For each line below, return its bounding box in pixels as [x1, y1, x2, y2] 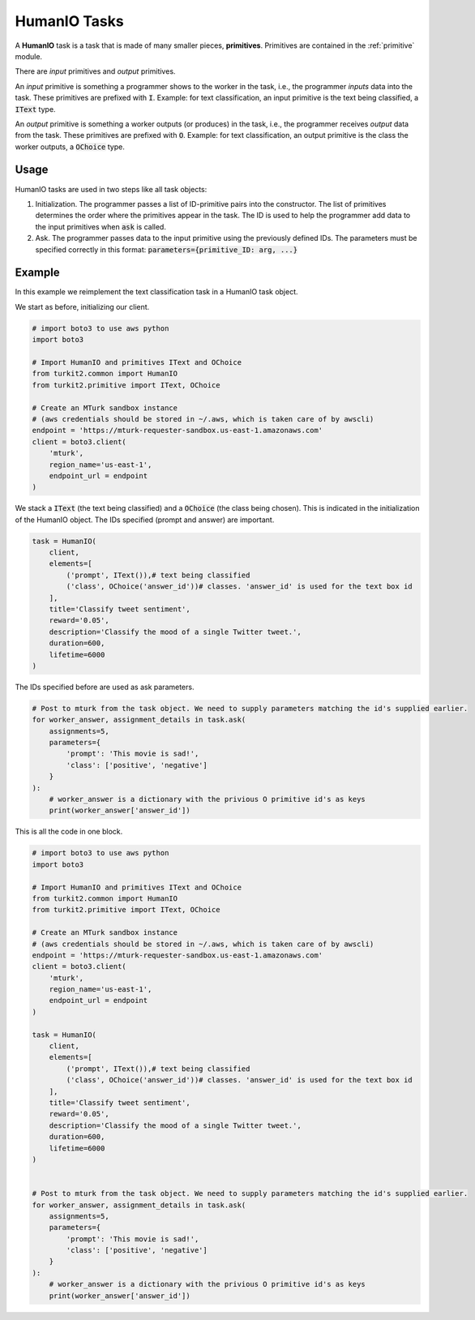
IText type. [15, 104, 56, 114]
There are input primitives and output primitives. [15, 66, 176, 76]
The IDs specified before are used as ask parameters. [15, 682, 195, 692]
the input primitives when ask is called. [35, 221, 166, 231]
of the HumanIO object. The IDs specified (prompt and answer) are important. [15, 515, 275, 525]
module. [15, 51, 43, 61]
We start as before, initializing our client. [15, 302, 150, 311]
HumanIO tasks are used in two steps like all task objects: [15, 184, 208, 194]
